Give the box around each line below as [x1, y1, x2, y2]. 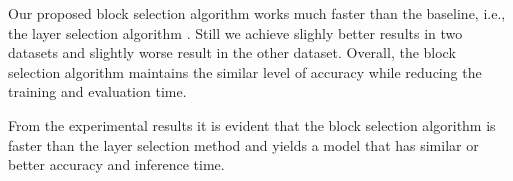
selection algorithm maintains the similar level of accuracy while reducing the [8, 61, 482, 82]
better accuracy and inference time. [8, 154, 225, 175]
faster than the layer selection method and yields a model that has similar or [8, 134, 479, 155]
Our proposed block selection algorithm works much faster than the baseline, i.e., [8, 3, 506, 23]
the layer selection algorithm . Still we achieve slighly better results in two [8, 22, 463, 43]
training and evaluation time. [8, 81, 187, 102]
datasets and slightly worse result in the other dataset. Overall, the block [8, 42, 456, 63]
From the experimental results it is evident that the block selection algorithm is [8, 114, 496, 135]
